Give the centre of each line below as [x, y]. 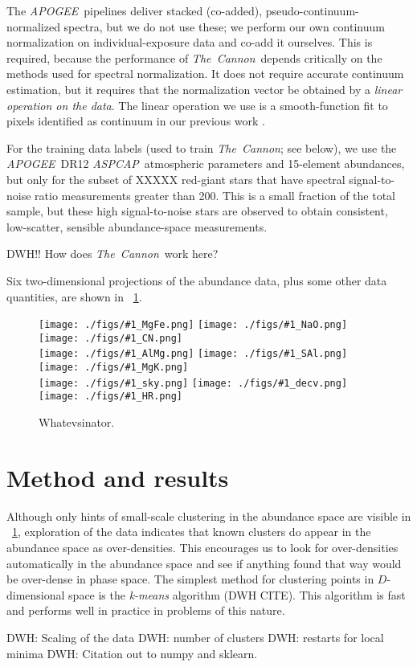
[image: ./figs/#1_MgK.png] [114, 368]
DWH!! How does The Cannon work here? [112, 254]
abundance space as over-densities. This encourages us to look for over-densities [202, 547]
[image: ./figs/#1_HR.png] [110, 397]
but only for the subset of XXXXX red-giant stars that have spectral [176, 179]
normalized [33, 26]
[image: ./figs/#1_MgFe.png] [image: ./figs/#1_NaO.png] [193, 325]
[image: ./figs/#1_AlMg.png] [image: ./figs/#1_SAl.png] [193, 354]
